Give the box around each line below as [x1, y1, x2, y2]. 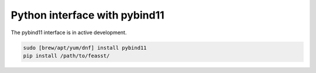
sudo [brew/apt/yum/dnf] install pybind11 [23, 44, 147, 51]
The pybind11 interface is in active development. [11, 29, 127, 36]
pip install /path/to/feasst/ [23, 52, 110, 59]
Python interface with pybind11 [11, 9, 165, 21]
